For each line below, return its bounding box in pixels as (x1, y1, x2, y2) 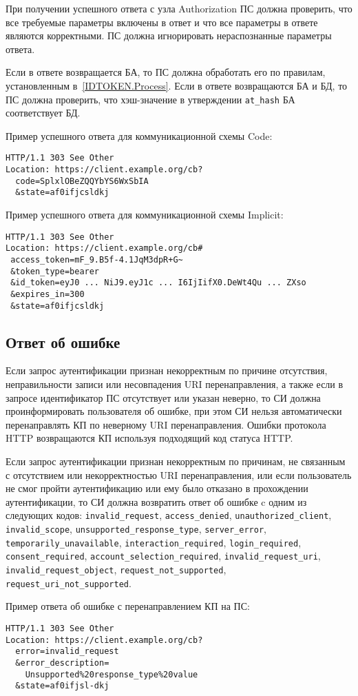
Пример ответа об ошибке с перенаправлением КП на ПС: (6, 599, 250, 613)
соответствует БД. (6, 105, 81, 120)
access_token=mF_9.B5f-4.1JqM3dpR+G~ (10, 254, 183, 265)
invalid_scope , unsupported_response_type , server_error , (6, 522, 266, 536)
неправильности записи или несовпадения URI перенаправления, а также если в (6, 377, 344, 391)
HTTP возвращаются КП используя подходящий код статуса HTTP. (6, 431, 293, 445)
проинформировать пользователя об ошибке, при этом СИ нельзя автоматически (6, 404, 342, 418)
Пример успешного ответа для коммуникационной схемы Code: (6, 128, 273, 143)
